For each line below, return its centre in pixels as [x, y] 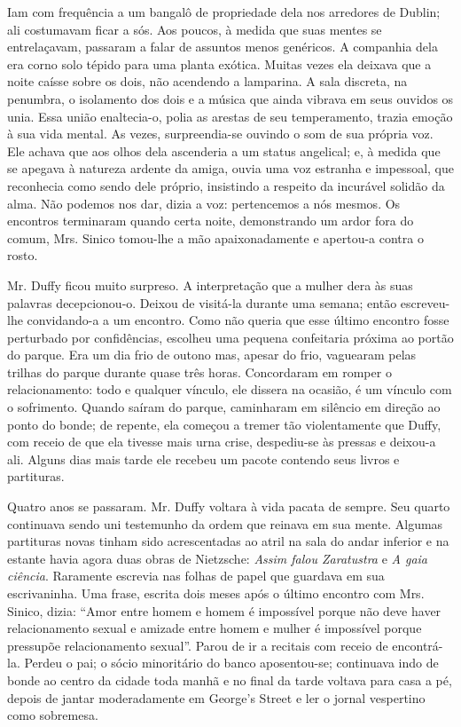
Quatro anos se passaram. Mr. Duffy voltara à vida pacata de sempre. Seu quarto [229, 506]
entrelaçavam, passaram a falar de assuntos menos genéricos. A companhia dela [223, 47]
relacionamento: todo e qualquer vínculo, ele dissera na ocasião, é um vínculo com [230, 389]
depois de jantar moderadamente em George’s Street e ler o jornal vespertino [216, 697]
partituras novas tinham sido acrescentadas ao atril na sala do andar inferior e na [228, 541]
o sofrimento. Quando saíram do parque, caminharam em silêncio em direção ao [224, 407]
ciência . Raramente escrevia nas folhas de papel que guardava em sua [196, 576]
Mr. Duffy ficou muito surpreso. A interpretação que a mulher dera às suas [210, 284]
